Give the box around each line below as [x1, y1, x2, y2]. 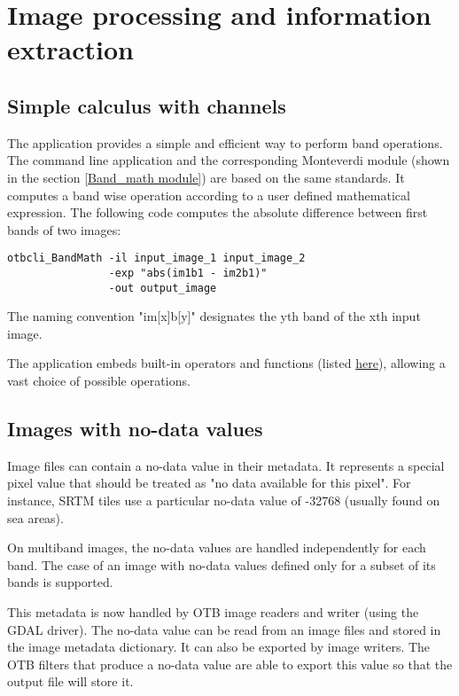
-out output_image [108, 281, 217, 294]
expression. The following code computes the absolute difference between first [7, 203, 428, 222]
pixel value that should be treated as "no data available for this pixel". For [7, 473, 411, 492]
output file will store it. [7, 672, 134, 691]
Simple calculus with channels [7, 91, 286, 119]
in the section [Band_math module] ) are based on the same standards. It [7, 168, 405, 186]
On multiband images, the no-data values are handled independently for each [7, 538, 426, 557]
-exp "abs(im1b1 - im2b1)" [108, 266, 268, 279]
